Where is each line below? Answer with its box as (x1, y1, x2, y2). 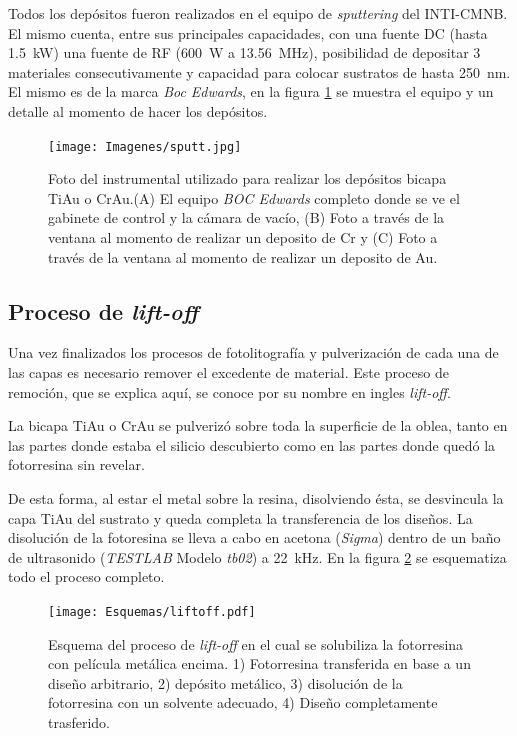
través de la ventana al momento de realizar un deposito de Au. (48, 246, 438, 267)
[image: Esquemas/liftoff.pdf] (48, 604, 256, 619)
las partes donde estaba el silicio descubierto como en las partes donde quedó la (8, 434, 496, 455)
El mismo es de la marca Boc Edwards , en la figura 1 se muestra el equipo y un (8, 81, 494, 102)
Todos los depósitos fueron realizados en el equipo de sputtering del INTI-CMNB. (8, 3, 508, 23)
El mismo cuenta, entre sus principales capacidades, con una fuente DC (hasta (8, 22, 488, 43)
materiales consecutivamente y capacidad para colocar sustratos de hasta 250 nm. (8, 61, 511, 82)
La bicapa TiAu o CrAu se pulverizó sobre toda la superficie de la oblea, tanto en (8, 415, 508, 436)
